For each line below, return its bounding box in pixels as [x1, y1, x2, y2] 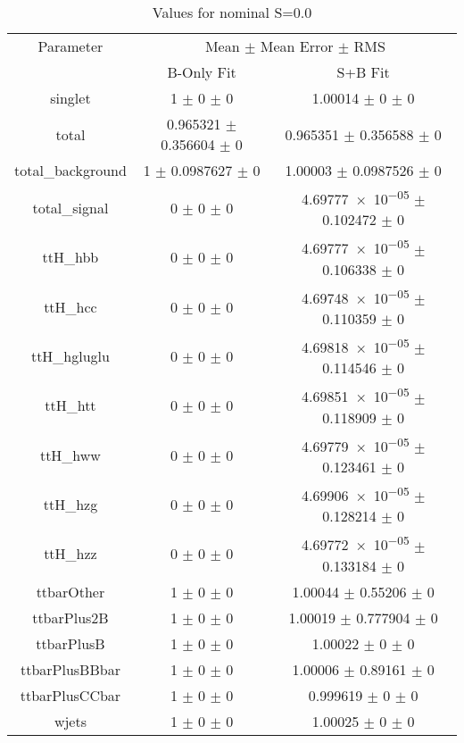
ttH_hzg [43, 494, 98, 515]
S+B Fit [336, 62, 390, 82]
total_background [14, 160, 127, 180]
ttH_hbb [42, 246, 99, 268]
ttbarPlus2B [32, 606, 109, 628]
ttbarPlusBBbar [20, 658, 120, 680]
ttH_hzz [44, 543, 97, 564]
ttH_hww [39, 444, 101, 465]
